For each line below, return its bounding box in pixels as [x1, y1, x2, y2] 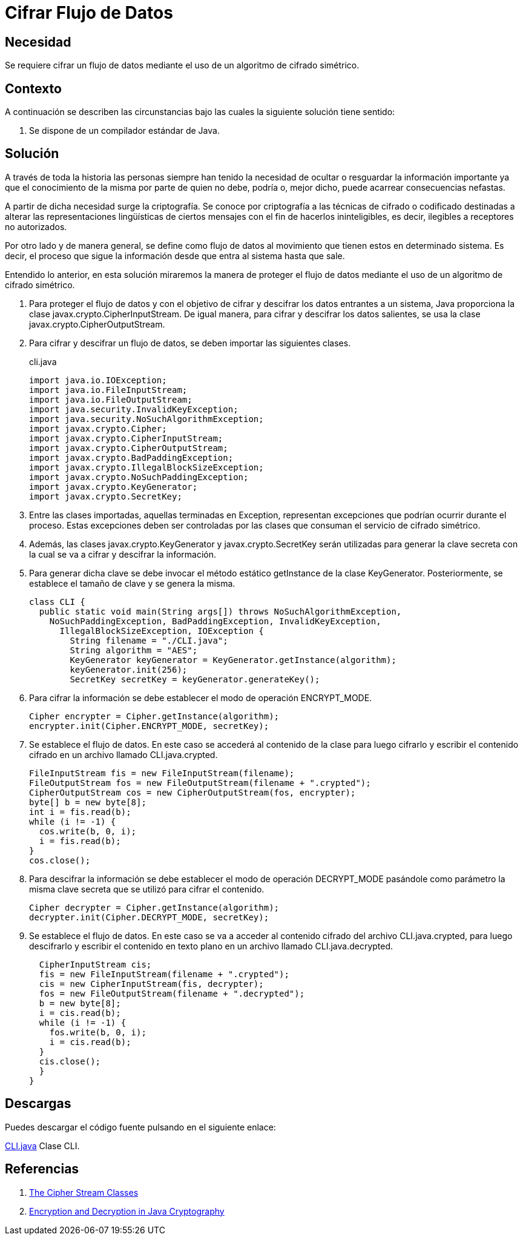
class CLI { [29, 596, 85, 607]
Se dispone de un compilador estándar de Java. [29, 125, 220, 136]
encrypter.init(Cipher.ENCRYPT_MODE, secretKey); [29, 721, 269, 731]
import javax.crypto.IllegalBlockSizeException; [29, 462, 264, 472]
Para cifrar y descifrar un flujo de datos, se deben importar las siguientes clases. [29, 337, 351, 348]
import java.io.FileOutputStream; [29, 394, 192, 404]
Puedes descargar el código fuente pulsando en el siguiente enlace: [5, 1121, 276, 1132]
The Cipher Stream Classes [29, 1187, 139, 1198]
